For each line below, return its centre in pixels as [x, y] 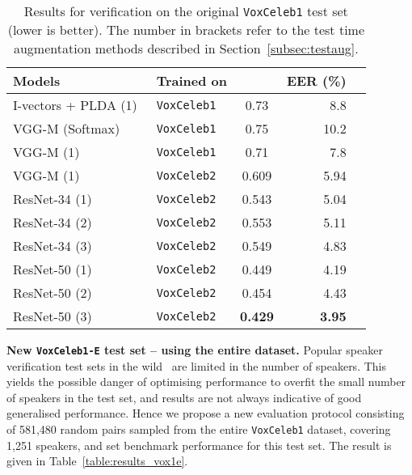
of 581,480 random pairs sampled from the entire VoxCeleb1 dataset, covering [199, 429]
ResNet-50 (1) [53, 269]
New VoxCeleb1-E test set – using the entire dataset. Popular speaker [195, 350]
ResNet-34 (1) [53, 199]
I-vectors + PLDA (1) [75, 105]
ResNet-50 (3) [53, 316]
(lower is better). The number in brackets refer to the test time [186, 30]
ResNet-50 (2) [53, 293]
